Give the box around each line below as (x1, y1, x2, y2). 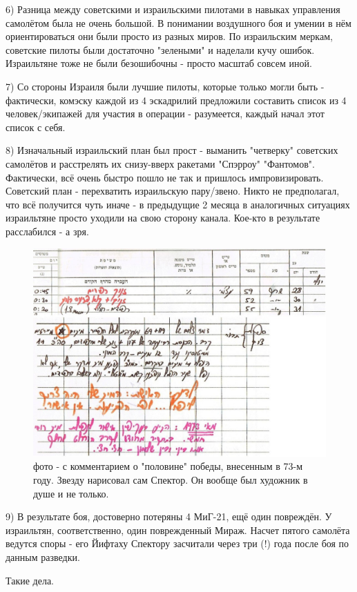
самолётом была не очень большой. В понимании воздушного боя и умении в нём (6, 15, 351, 30)
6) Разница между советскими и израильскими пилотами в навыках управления (6, 2, 340, 16)
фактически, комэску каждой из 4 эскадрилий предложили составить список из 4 (6, 92, 347, 107)
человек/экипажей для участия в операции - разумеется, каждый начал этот (6, 106, 325, 121)
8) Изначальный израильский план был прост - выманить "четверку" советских (6, 143, 338, 157)
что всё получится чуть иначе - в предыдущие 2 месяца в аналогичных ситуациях (6, 197, 350, 211)
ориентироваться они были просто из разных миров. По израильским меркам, (6, 29, 333, 43)
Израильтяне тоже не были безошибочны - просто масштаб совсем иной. (6, 56, 312, 70)
